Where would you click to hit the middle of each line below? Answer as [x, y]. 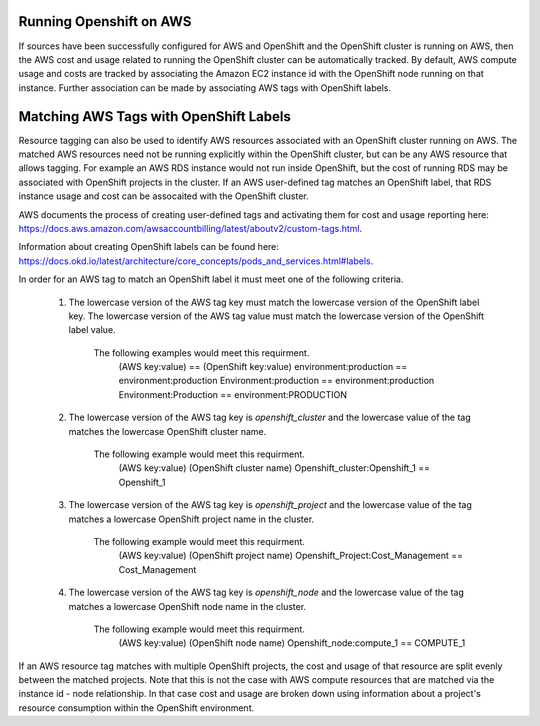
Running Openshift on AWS [105, 21]
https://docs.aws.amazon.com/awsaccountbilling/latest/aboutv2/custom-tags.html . [190, 228]
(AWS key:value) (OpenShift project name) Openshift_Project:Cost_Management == [291, 556]
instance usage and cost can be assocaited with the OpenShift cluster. [163, 196]
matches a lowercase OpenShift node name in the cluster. [187, 606]
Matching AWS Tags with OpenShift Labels [155, 116]
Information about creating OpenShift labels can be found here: [149, 247]
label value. [92, 330]
